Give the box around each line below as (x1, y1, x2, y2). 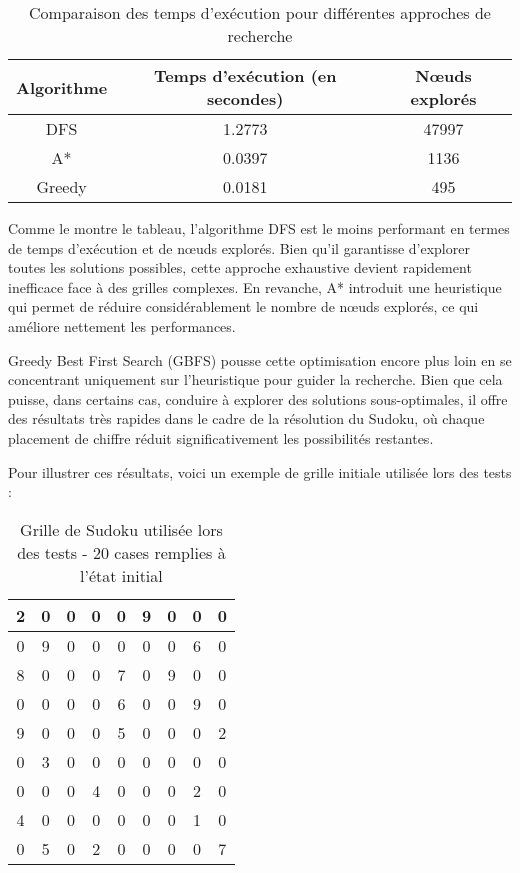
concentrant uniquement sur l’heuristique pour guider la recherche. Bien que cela (8, 369, 503, 390)
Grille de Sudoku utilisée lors (20, 517, 223, 541)
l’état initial (80, 563, 163, 587)
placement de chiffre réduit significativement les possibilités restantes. (8, 427, 434, 448)
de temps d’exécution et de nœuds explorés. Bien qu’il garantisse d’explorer (8, 237, 470, 258)
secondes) (207, 87, 284, 110)
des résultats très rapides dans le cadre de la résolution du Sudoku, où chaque (8, 408, 485, 429)
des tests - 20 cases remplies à (17, 540, 226, 564)
